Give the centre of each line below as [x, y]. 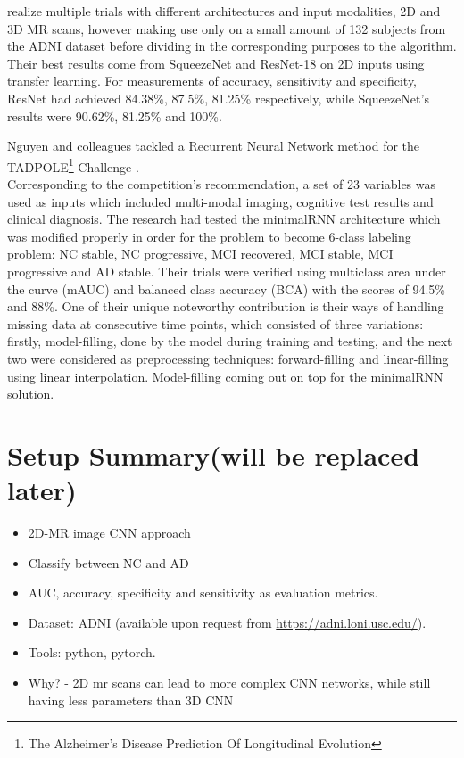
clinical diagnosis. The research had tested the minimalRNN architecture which [224, 219]
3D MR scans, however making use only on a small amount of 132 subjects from [227, 28]
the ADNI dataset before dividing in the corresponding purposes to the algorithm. [232, 46]
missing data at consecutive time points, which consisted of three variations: [215, 323]
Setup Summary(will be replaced [214, 454]
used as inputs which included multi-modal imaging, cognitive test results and [220, 201]
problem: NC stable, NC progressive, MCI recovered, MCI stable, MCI [200, 254]
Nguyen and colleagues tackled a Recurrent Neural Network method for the [214, 146]
